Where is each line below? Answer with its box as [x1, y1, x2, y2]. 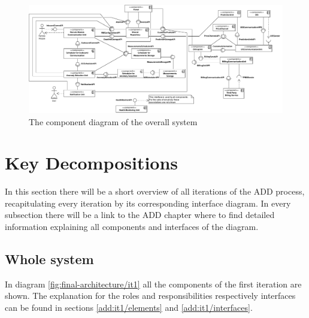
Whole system [5, 250, 94, 268]
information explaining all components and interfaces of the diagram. [5, 220, 259, 233]
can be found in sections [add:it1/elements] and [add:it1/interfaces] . [5, 301, 253, 314]
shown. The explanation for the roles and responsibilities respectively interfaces [5, 289, 296, 302]
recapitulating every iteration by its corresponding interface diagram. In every [5, 196, 291, 209]
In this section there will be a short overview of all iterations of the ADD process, [5, 185, 305, 198]
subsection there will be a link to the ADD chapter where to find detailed [5, 208, 275, 221]
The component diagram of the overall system [29, 115, 198, 128]
